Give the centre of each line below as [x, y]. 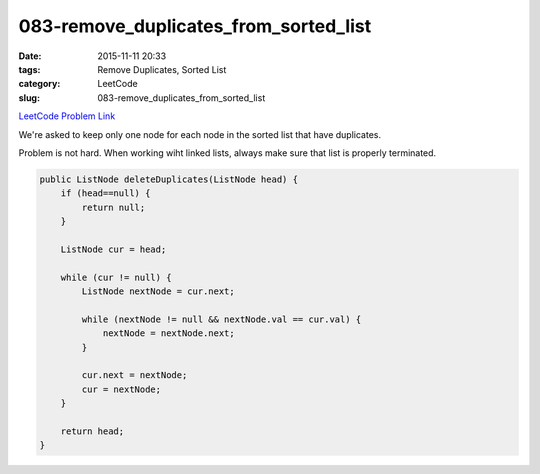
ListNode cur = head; [113, 249]
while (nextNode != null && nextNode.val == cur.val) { [221, 319]
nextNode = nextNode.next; [168, 333]
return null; [113, 207]
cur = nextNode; [121, 389]
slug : [29, 97]
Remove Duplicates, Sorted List [162, 69]
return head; [92, 431]
